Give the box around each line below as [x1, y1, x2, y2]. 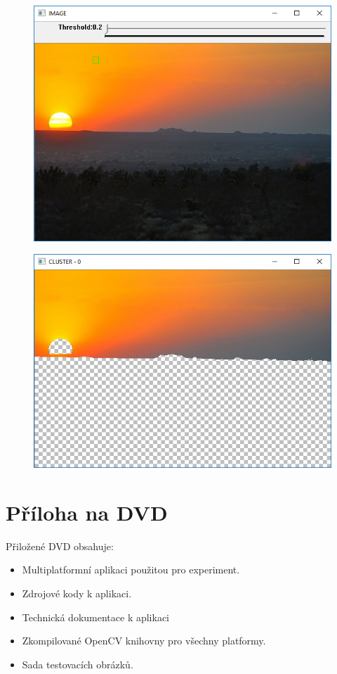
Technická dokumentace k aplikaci [22, 609, 170, 624]
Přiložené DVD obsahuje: [6, 538, 114, 553]
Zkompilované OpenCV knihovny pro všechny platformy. [22, 633, 266, 648]
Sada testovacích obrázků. [22, 656, 133, 671]
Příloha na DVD [6, 497, 168, 526]
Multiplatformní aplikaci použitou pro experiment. [22, 562, 240, 577]
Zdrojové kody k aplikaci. [22, 585, 132, 600]
